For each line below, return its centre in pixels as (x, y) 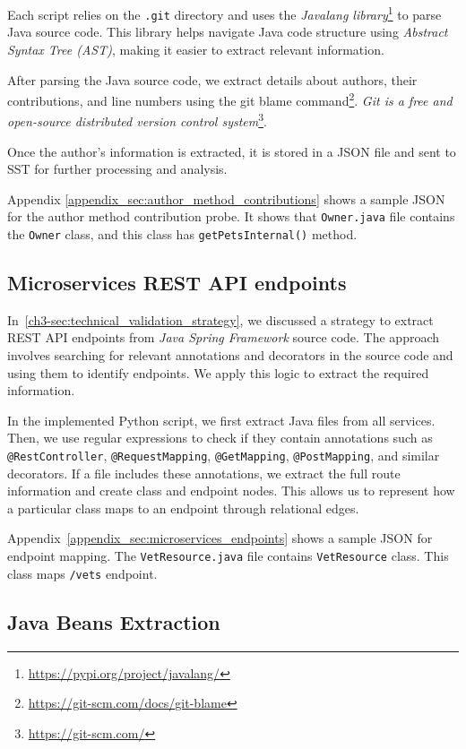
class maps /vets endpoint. (82, 573)
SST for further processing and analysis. (117, 169)
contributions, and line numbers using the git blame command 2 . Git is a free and (230, 99)
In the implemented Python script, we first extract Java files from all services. (221, 420)
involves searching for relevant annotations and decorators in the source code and (230, 355)
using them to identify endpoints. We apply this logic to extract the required (218, 372)
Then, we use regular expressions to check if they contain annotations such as (220, 438)
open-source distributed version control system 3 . (137, 120)
